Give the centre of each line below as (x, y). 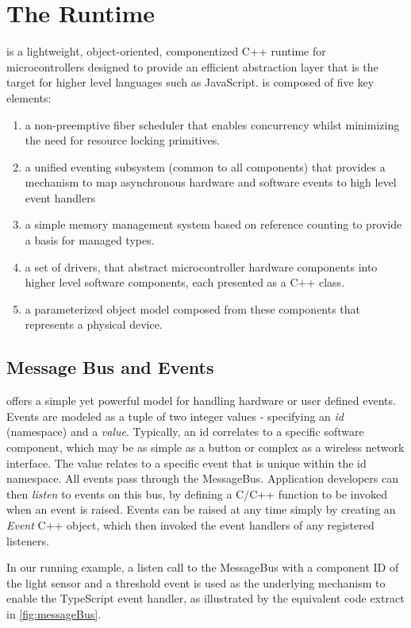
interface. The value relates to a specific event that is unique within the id (186, 462)
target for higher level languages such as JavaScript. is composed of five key (190, 82)
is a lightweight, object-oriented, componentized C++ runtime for (166, 51)
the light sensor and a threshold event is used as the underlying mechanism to (196, 582)
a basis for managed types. (90, 240)
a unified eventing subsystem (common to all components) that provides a (205, 166)
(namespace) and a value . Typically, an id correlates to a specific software (185, 432)
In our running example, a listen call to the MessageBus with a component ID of (203, 567)
